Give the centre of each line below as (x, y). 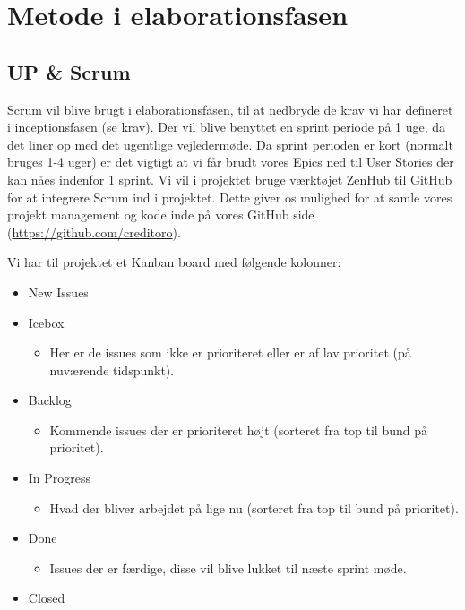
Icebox (46, 322)
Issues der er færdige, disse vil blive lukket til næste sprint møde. (228, 567)
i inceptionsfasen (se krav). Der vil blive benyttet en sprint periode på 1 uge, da (227, 127)
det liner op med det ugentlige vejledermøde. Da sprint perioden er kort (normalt (230, 144)
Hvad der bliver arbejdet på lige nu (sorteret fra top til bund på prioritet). (254, 507)
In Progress (60, 478)
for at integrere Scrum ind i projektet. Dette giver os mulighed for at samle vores (230, 197)
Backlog (50, 400)
